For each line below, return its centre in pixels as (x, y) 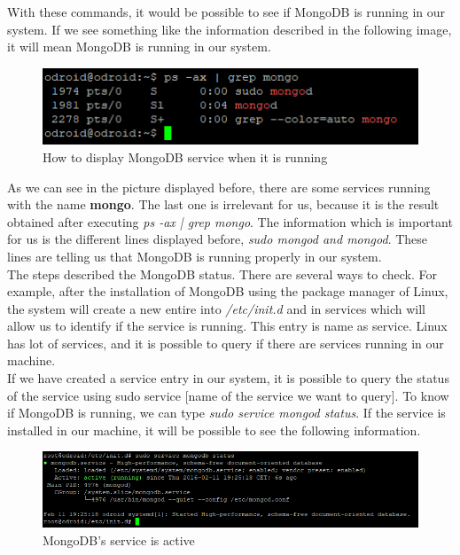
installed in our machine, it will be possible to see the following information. (214, 430)
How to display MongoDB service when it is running (185, 156)
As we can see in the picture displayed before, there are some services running (219, 187)
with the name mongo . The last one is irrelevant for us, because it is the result (223, 204)
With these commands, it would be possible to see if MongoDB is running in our (226, 12)
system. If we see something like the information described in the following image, (230, 29)
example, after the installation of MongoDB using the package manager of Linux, (228, 291)
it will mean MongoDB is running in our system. (139, 47)
